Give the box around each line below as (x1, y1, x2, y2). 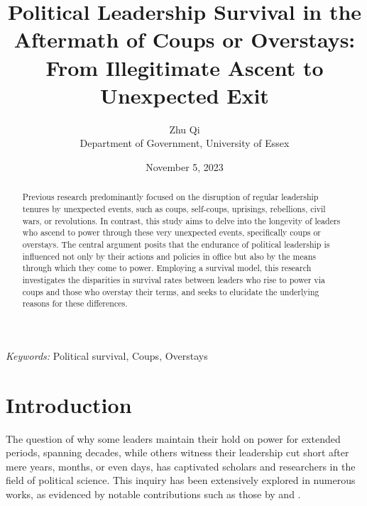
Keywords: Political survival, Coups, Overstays (6, 348, 208, 363)
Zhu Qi (169, 121, 200, 136)
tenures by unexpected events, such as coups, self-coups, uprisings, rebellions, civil (22, 202, 326, 214)
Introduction (6, 390, 132, 419)
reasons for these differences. (22, 297, 128, 309)
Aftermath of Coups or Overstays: (13, 25, 356, 54)
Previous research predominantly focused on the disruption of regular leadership (22, 191, 319, 203)
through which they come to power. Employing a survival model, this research (22, 262, 312, 274)
